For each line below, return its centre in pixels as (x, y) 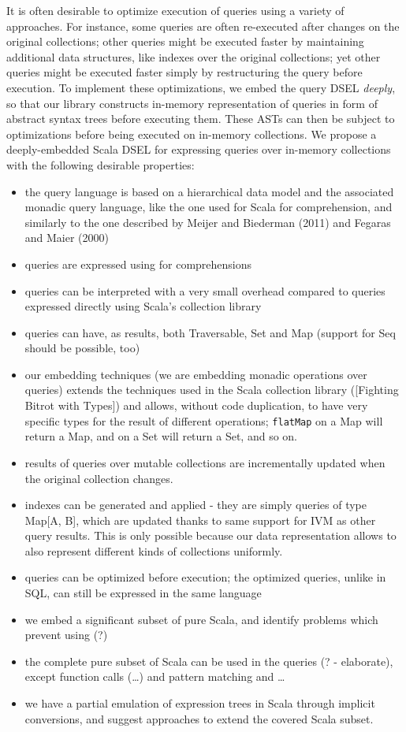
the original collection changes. (99, 478)
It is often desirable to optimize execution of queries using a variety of (175, 10)
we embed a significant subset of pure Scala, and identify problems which (201, 619)
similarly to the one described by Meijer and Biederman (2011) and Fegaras (208, 222)
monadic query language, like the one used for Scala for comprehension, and (209, 207)
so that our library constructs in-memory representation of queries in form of (192, 103)
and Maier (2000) (67, 238)
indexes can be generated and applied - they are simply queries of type (196, 505)
